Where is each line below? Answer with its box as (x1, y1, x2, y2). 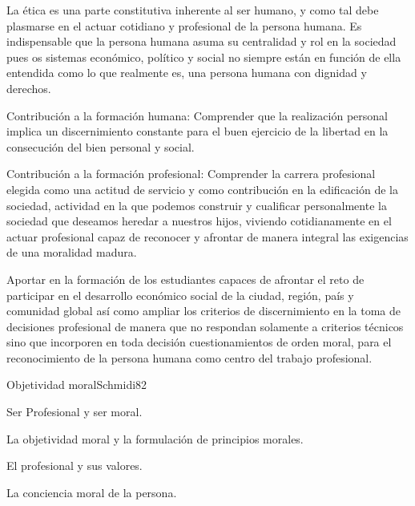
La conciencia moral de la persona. (6, 484, 177, 500)
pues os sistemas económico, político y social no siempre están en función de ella (6, 48, 401, 65)
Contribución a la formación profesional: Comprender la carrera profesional (6, 165, 376, 182)
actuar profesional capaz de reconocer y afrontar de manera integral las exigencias (6, 228, 409, 245)
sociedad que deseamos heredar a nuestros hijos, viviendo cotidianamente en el (6, 213, 392, 229)
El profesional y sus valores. (6, 457, 143, 474)
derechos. (6, 79, 51, 96)
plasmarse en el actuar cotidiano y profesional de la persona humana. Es (6, 17, 362, 34)
